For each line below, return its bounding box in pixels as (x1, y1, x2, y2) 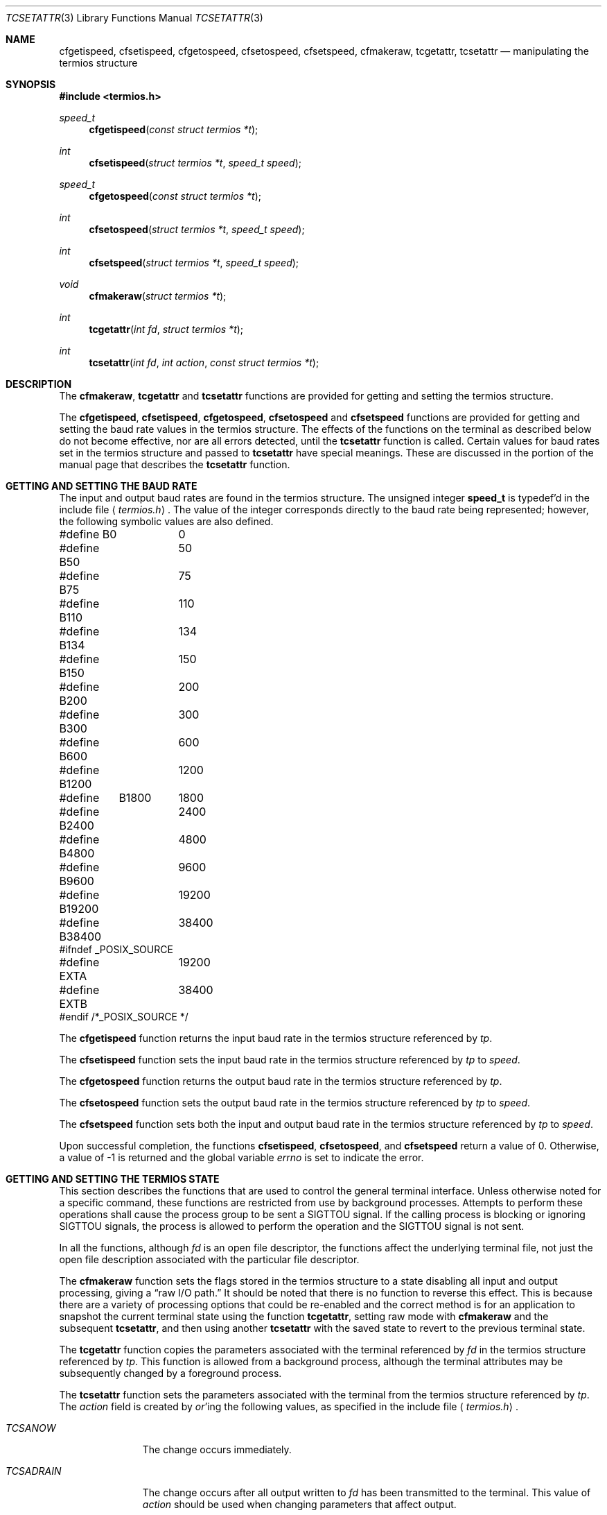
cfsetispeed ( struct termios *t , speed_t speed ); (89, 157, 301, 169)
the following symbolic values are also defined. (59, 515, 274, 527)
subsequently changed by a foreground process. (59, 1367, 282, 1379)
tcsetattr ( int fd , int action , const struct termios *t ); (89, 357, 319, 368)
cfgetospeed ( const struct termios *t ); (89, 190, 261, 202)
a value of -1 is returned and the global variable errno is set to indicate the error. (59, 1152, 424, 1163)
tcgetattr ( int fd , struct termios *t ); (89, 323, 244, 335)
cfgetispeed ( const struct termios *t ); (89, 123, 258, 135)
